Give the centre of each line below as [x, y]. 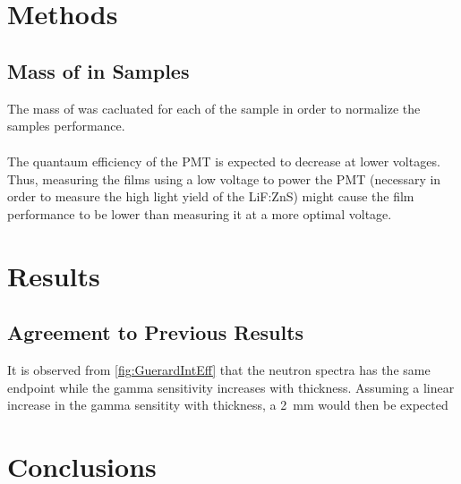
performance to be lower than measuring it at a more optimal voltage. [200, 214]
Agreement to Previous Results [156, 332]
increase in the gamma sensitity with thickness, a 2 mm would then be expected [228, 405]
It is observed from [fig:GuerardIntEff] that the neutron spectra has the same [219, 370]
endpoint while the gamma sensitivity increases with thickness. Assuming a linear [231, 387]
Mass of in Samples [98, 70]
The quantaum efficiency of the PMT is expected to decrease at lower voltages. [224, 161]
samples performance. [66, 126]
